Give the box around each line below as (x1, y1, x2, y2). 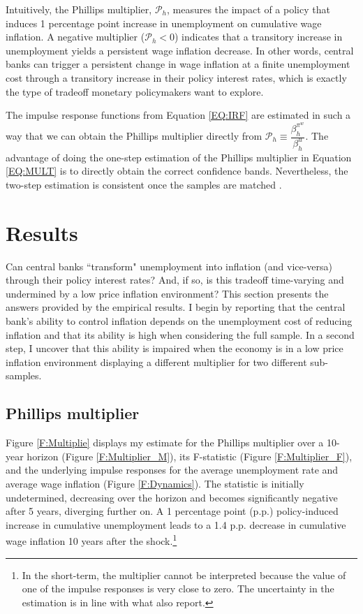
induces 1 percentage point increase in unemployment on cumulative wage (6, 15, 322, 30)
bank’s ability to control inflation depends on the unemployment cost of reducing (6, 314, 353, 328)
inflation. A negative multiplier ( (6, 29, 145, 44)
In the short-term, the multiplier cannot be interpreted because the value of (22, 567, 346, 582)
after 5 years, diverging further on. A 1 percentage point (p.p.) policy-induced (6, 504, 339, 518)
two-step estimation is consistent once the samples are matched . (6, 177, 282, 191)
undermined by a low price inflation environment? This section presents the (6, 286, 329, 300)
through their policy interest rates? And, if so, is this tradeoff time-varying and (6, 272, 344, 287)
